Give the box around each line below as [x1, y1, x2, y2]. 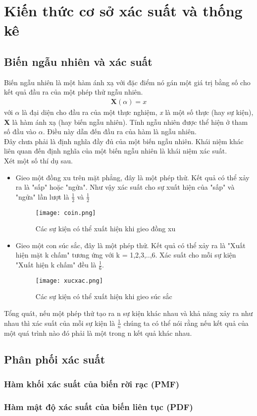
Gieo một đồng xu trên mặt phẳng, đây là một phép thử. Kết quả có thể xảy [15, 172, 250, 182]
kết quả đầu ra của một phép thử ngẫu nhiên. [4, 87, 143, 97]
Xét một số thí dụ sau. [4, 155, 73, 165]
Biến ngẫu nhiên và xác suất [4, 53, 153, 69]
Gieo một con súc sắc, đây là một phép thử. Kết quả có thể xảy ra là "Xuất [15, 240, 246, 250]
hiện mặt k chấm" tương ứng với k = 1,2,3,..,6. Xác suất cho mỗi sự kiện [15, 250, 236, 260]
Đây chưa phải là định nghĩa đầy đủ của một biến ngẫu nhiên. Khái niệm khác [4, 136, 244, 146]
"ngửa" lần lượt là [15, 191, 69, 202]
